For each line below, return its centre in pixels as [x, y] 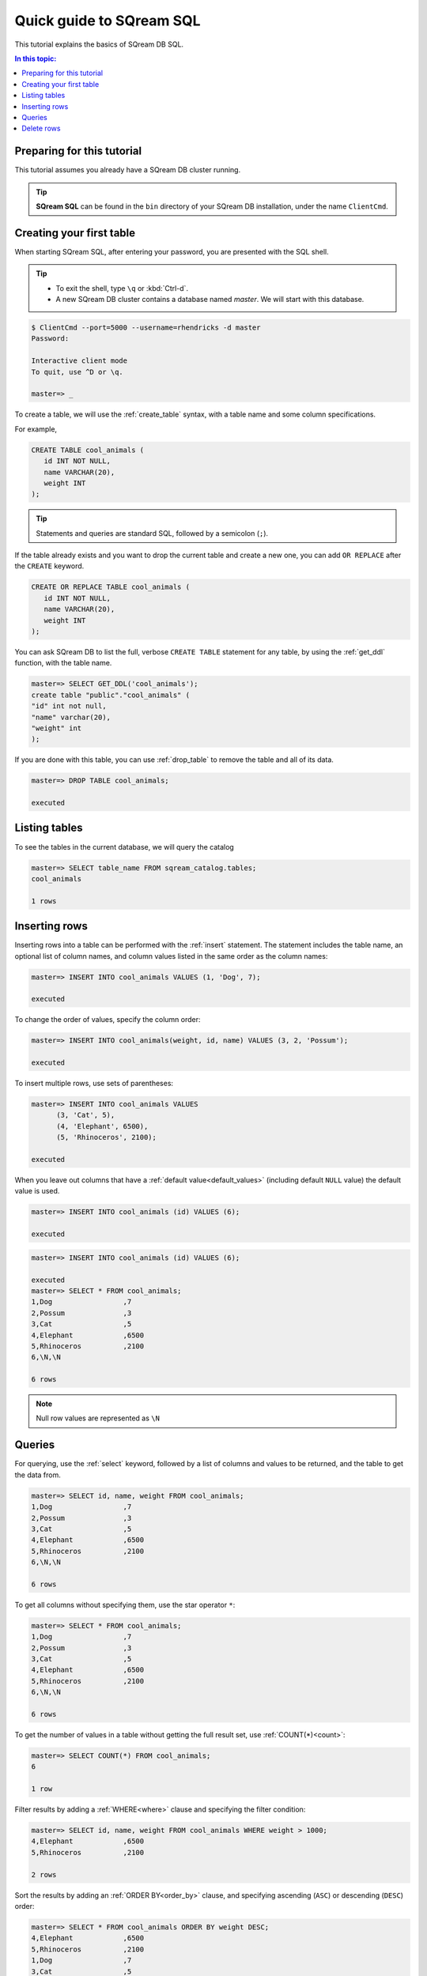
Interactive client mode [79, 361]
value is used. [37, 1191]
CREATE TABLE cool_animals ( [88, 450]
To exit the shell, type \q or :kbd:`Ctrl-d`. [122, 288]
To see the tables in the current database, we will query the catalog [125, 847]
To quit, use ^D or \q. [77, 372]
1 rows [44, 901]
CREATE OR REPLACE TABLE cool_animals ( [110, 587]
